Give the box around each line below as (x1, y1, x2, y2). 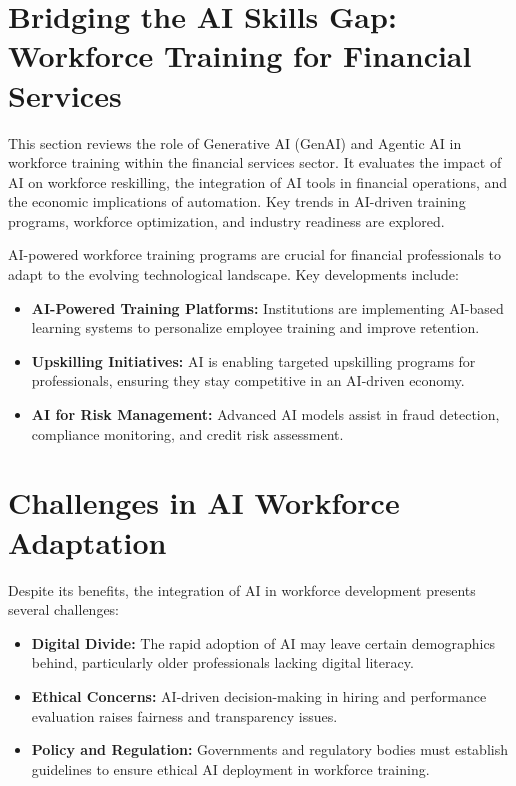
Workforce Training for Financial (8, 35, 472, 76)
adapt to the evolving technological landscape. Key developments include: (8, 264, 459, 285)
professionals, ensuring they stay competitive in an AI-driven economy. (31, 370, 465, 391)
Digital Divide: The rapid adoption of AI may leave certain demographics (31, 632, 496, 653)
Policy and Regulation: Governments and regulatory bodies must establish (31, 739, 508, 760)
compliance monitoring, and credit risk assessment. (31, 423, 344, 444)
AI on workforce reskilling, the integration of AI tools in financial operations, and (8, 171, 508, 192)
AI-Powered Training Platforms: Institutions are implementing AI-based (31, 297, 504, 318)
